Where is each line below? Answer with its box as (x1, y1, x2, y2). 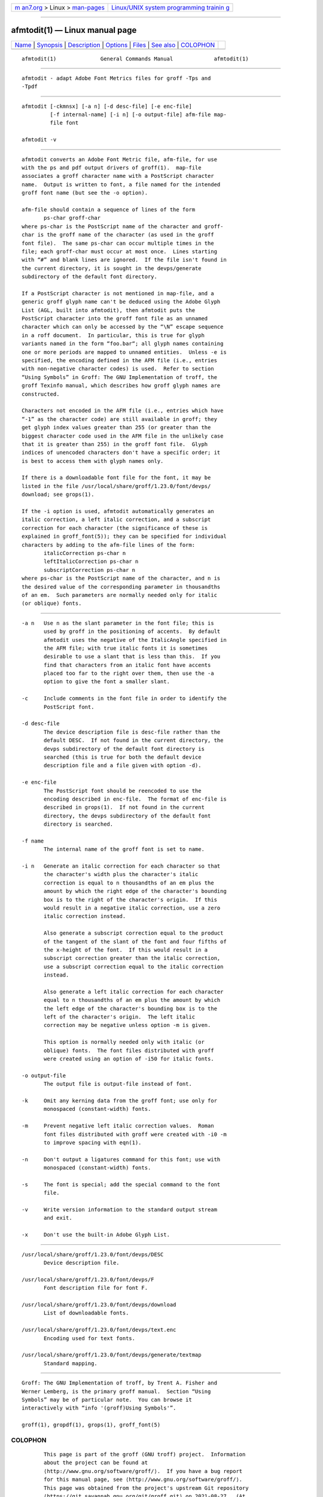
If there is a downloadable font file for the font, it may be (22, 474, 211, 481)
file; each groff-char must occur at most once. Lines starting (22, 248, 218, 254)
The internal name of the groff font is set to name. (44, 846, 205, 853)
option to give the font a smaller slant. (44, 678, 170, 685)
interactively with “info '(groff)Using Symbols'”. (22, 1405, 176, 1411)
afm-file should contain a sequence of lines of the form (22, 206, 196, 213)
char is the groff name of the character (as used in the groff (22, 231, 215, 238)
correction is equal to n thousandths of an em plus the (44, 879, 215, 886)
